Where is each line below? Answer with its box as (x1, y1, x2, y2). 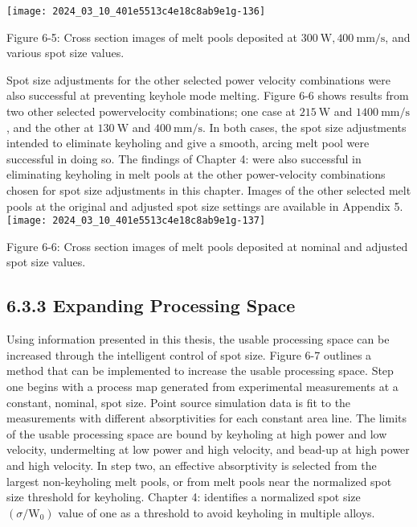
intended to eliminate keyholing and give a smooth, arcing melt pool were (6, 134, 370, 151)
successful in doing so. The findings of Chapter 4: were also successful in (6, 150, 362, 167)
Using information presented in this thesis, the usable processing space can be (6, 331, 390, 348)
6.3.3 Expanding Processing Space (6, 293, 296, 318)
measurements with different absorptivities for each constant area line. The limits (6, 410, 407, 426)
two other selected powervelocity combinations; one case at (6, 103, 296, 120)
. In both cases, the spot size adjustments (202, 118, 407, 135)
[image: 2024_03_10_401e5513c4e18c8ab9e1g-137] (6, 215, 266, 227)
